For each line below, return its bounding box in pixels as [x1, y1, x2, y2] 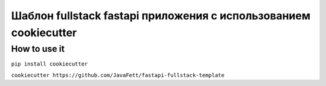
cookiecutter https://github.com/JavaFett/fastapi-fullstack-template [11, 72, 225, 78]
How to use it [11, 43, 65, 54]
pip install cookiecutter [11, 61, 88, 67]
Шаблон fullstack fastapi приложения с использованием [11, 9, 311, 22]
